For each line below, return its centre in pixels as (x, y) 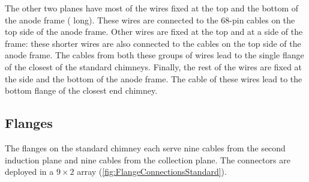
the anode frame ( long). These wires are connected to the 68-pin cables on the (150, 20)
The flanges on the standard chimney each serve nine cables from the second (145, 147)
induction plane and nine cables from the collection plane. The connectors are (148, 159)
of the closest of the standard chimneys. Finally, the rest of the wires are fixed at (154, 66)
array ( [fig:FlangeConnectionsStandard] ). (152, 171)
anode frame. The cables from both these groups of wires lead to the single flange (154, 55)
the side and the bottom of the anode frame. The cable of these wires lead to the (154, 78)
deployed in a (29, 171)
